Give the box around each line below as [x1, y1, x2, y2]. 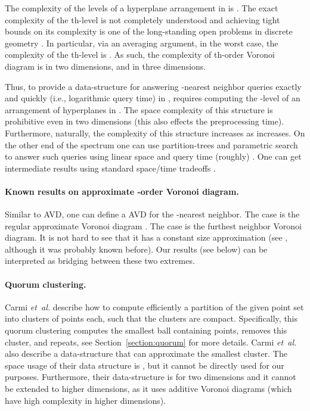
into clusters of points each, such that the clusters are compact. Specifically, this [5, 312, 298, 325]
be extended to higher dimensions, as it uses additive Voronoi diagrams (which [5, 382, 292, 395]
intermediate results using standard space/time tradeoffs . [5, 161, 216, 174]
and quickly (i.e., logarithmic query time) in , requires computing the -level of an [5, 92, 300, 104]
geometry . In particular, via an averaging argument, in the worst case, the [5, 36, 278, 49]
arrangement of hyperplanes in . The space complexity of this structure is [5, 103, 273, 116]
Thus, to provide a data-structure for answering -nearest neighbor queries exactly [5, 80, 302, 92]
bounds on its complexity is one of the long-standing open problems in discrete [5, 25, 293, 38]
